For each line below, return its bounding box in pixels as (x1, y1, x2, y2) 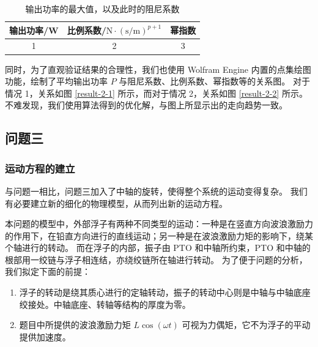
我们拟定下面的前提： (5, 265, 91, 278)
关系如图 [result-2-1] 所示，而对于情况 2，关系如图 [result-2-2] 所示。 (37, 86, 308, 99)
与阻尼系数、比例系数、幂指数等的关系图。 (119, 75, 290, 88)
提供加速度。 (19, 330, 71, 343)
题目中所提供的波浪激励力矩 (19, 318, 131, 331)
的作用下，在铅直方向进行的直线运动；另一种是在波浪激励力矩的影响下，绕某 (5, 229, 313, 242)
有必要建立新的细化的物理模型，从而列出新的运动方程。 (5, 196, 227, 209)
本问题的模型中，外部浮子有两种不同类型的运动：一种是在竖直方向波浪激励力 (5, 217, 313, 230)
